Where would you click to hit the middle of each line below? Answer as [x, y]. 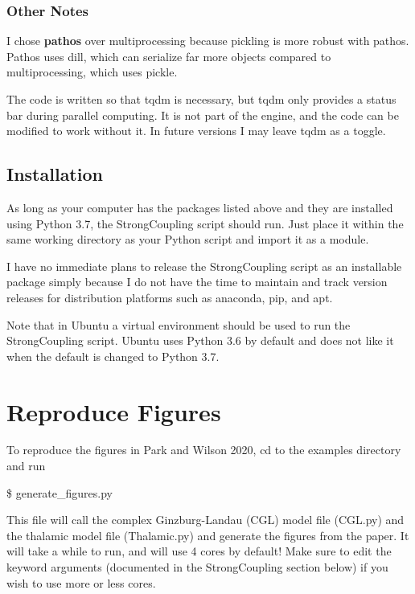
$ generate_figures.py [60, 492]
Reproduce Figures [114, 411]
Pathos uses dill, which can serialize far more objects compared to [169, 56]
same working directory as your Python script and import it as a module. [188, 239]
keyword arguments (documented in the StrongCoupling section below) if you [197, 567]
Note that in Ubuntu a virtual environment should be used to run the [179, 324]
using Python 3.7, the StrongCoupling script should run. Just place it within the [205, 223]
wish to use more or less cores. [81, 582]
